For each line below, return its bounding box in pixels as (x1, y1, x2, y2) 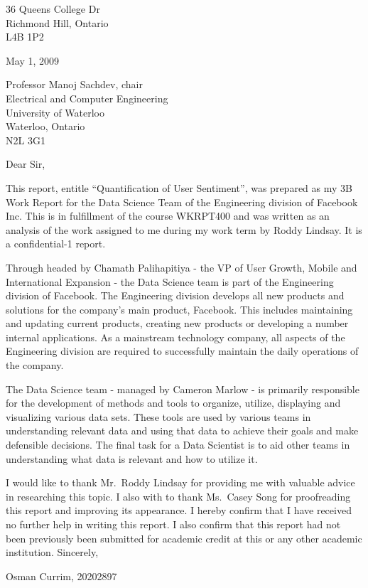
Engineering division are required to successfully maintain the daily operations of (6, 343, 359, 358)
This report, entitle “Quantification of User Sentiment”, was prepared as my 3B (6, 180, 352, 195)
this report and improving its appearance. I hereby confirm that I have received (6, 503, 352, 518)
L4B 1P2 (6, 29, 44, 44)
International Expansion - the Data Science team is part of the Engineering (6, 274, 334, 289)
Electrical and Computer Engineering (6, 90, 168, 105)
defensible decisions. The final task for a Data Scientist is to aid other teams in (6, 437, 350, 452)
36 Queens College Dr (6, 1, 100, 16)
